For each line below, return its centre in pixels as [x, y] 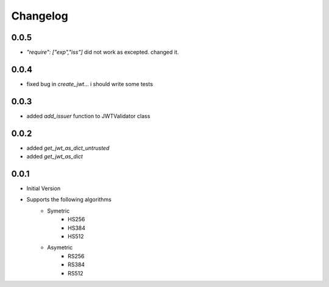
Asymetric [60, 247]
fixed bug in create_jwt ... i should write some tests [90, 84]
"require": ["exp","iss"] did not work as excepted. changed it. [103, 52]
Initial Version [44, 188]
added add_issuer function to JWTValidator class [88, 116]
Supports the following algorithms [69, 200]
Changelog [40, 16]
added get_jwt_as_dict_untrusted [68, 148]
